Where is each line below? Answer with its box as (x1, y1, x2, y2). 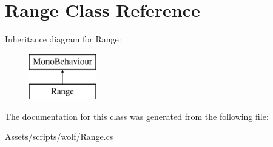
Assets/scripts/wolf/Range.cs (5, 130, 113, 143)
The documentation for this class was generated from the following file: (5, 109, 269, 122)
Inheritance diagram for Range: (5, 33, 121, 45)
